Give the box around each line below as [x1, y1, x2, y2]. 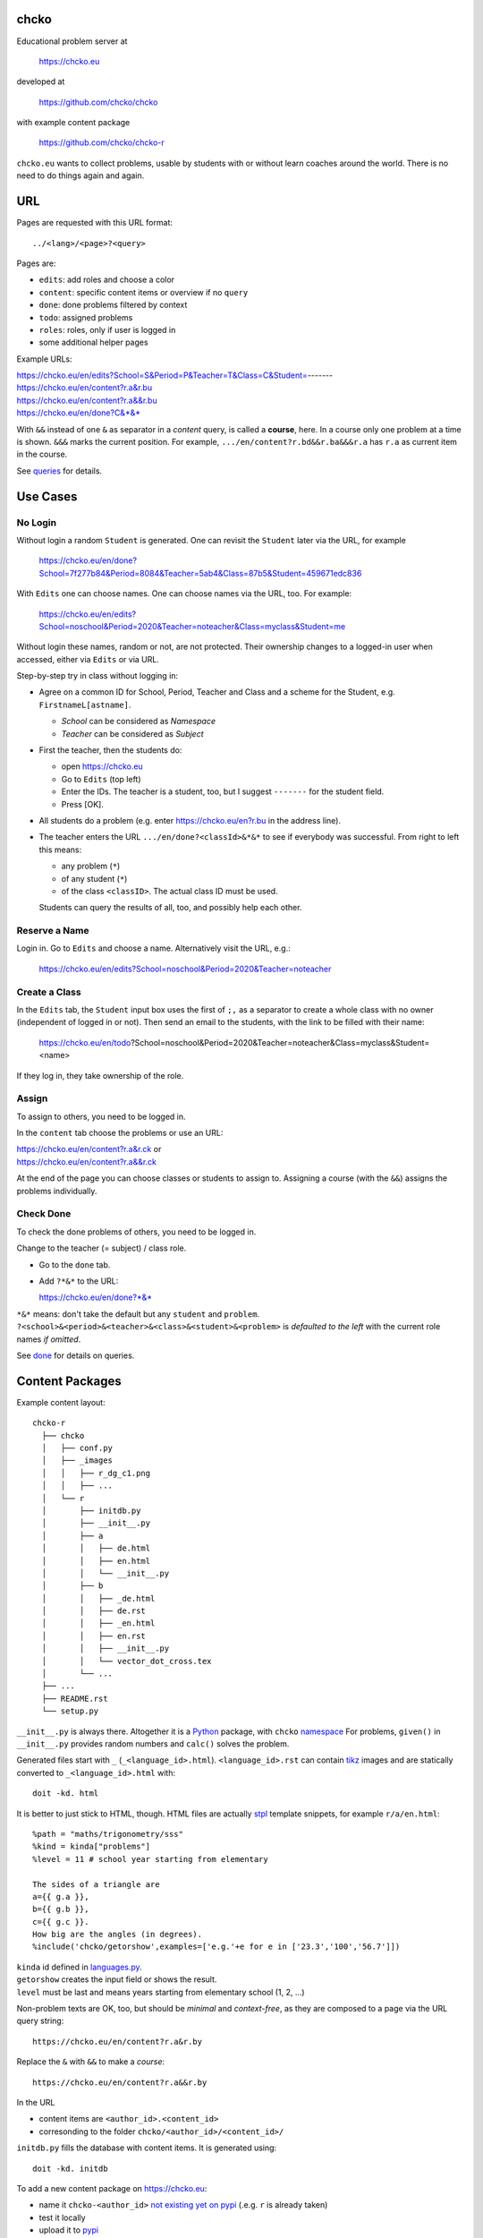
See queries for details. [16, 466, 103, 476]
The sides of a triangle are [32, 1879, 160, 1889]
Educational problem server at [16, 36, 128, 47]
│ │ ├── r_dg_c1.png [41, 1468, 151, 1478]
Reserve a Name [16, 925, 89, 937]
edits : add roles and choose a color [38, 274, 174, 286]
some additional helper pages [38, 337, 148, 348]
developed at [16, 76, 65, 87]
